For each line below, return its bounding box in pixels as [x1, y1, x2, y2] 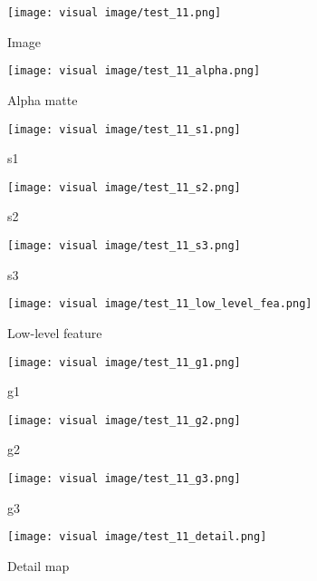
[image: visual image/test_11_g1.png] [7, 355, 241, 369]
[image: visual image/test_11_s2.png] [7, 180, 241, 194]
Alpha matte [7, 90, 78, 109]
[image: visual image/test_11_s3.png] [7, 239, 241, 252]
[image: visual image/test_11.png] [7, 6, 222, 19]
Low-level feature [7, 323, 102, 342]
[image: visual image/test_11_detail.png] [7, 530, 267, 544]
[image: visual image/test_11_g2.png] [7, 413, 241, 427]
